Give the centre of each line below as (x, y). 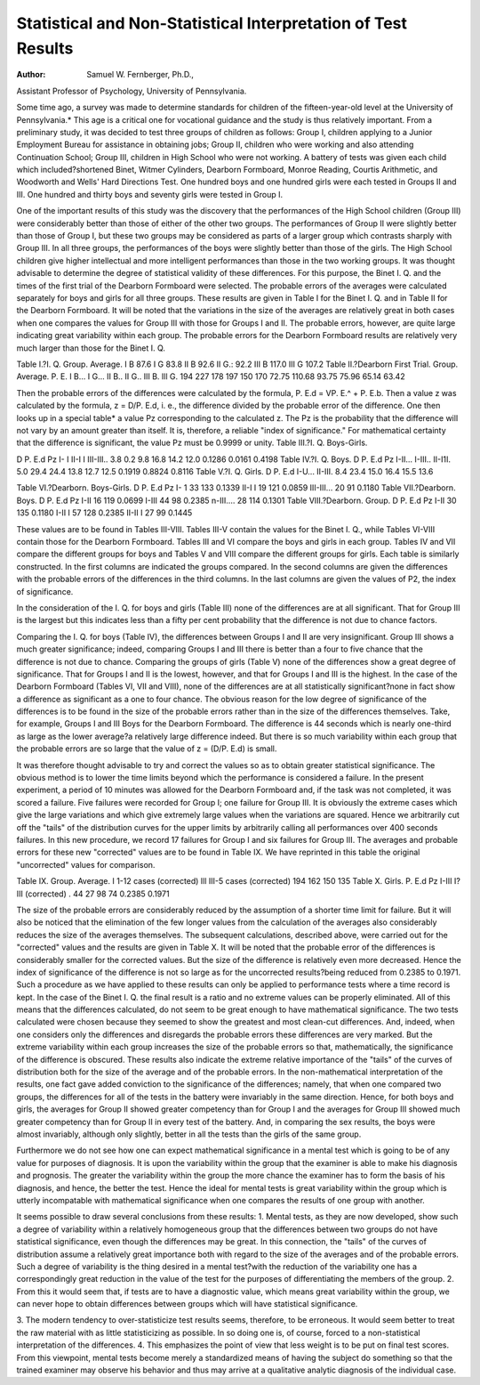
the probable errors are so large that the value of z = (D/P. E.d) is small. (147, 749)
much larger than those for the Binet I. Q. (91, 348)
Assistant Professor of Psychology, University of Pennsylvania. (132, 91)
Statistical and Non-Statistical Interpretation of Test (212, 23)
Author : (31, 75)
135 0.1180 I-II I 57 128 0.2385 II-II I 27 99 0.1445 (104, 513)
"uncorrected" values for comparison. (86, 864)
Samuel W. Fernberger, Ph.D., (140, 75)
